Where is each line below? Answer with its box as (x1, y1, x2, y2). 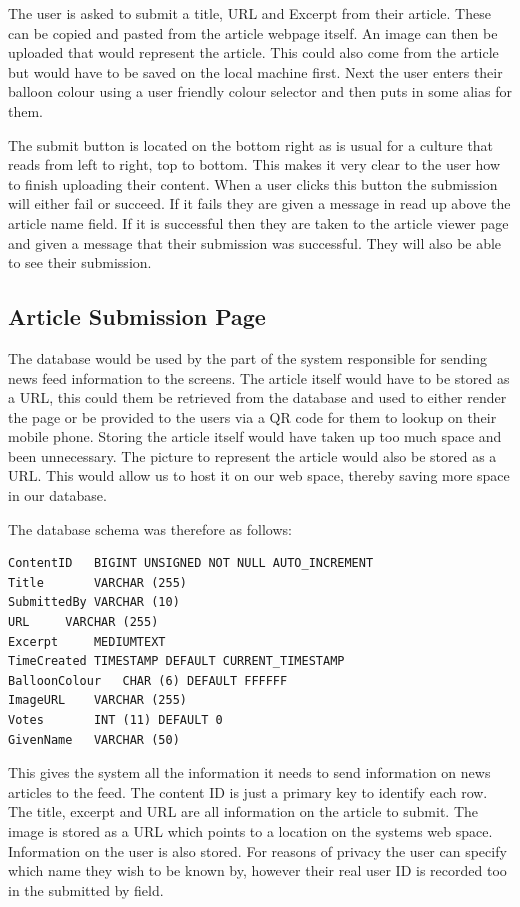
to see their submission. (8, 252, 152, 273)
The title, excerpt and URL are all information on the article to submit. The (8, 801, 479, 822)
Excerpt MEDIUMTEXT (8, 634, 166, 649)
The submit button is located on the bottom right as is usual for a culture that (8, 134, 494, 155)
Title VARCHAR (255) (8, 575, 187, 590)
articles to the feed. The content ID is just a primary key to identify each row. (8, 781, 488, 802)
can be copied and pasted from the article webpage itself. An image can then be (8, 22, 498, 43)
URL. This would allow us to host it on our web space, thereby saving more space (8, 465, 510, 486)
